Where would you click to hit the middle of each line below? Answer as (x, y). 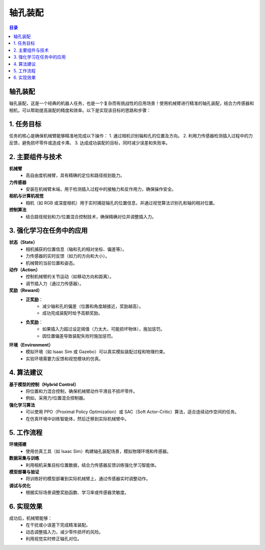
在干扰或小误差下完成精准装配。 (58, 525)
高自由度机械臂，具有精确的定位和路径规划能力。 (75, 175)
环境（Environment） (31, 345)
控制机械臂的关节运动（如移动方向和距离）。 (70, 277)
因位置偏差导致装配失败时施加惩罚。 (79, 336)
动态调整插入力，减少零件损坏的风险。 (64, 532)
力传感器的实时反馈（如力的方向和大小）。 (68, 256)
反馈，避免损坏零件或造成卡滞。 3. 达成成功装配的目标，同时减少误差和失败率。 (90, 143)
